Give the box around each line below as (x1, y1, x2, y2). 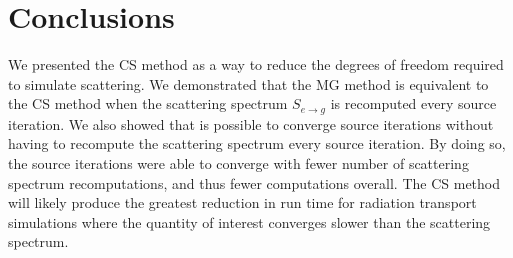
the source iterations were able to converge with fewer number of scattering (8, 152, 469, 173)
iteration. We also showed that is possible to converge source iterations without (8, 113, 494, 134)
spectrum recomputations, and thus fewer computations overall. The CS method (8, 172, 501, 193)
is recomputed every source (330, 93, 497, 114)
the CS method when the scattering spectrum (8, 93, 288, 114)
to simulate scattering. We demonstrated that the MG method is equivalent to (8, 73, 489, 94)
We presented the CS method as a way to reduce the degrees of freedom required (8, 54, 504, 75)
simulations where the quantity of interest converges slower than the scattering (8, 211, 491, 232)
